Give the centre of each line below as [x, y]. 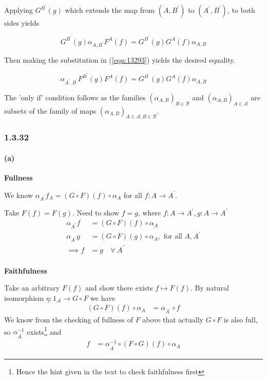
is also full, [241, 320]
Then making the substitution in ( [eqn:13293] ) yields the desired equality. [120, 60]
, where [149, 213]
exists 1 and [44, 331]
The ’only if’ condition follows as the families [75, 97]
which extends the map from [110, 10]
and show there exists [119, 288]
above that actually [173, 320]
